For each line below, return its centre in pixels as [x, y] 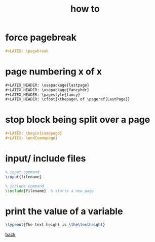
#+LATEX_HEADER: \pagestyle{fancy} [43, 95]
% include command [25, 186]
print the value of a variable [64, 211]
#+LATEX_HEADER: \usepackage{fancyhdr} [47, 90]
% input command [22, 172]
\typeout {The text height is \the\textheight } [55, 225]
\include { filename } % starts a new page [50, 191]
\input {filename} [24, 177]
